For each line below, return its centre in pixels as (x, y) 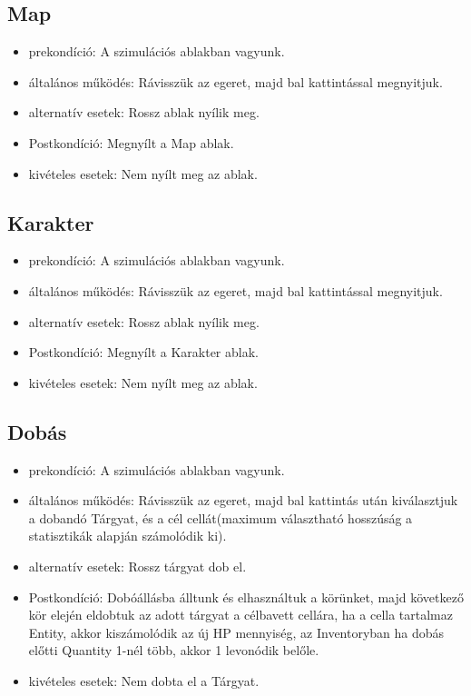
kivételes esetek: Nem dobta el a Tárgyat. (144, 680)
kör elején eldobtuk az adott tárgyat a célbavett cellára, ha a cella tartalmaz (240, 615)
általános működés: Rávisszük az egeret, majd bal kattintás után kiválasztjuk (243, 500)
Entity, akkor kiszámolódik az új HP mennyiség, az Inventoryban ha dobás (236, 632)
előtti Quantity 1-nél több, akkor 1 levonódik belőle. (174, 650)
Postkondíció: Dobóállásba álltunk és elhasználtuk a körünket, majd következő (246, 597)
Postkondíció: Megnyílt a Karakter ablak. (143, 352)
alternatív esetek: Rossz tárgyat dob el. (137, 566)
